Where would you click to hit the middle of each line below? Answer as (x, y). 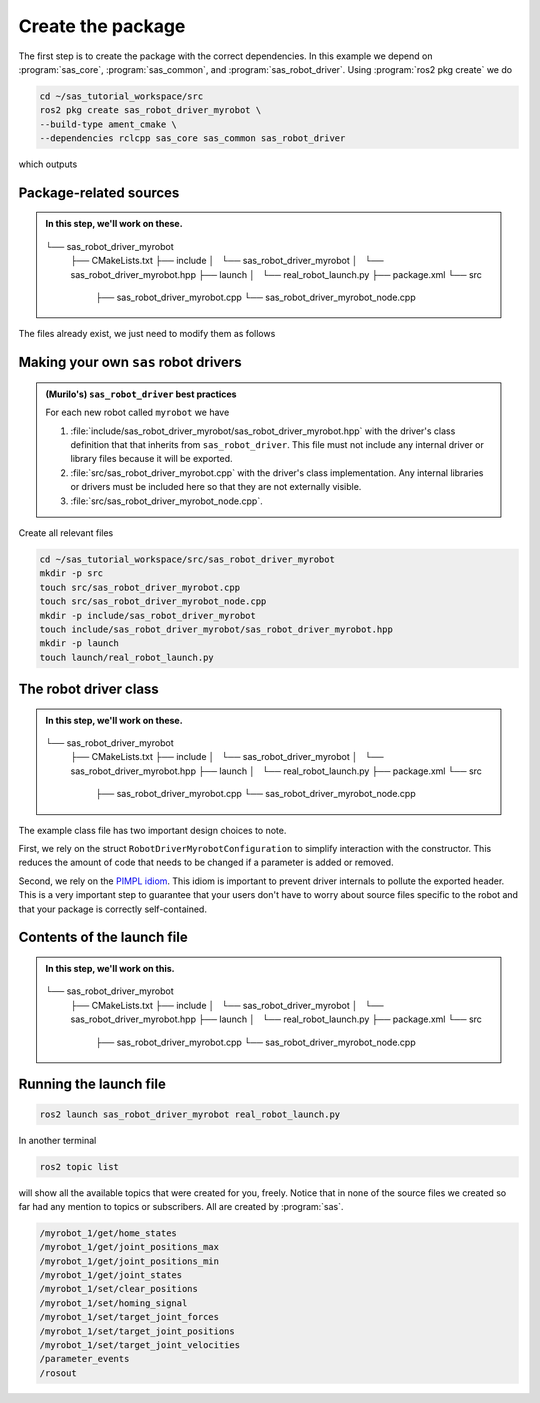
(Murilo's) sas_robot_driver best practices (141, 394)
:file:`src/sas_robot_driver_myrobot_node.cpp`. (167, 501)
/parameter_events (84, 1359)
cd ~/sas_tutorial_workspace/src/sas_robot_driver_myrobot (187, 559)
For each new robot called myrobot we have (137, 412)
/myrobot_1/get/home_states (108, 1233)
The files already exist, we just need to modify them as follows (147, 334)
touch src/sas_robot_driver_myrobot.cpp (139, 587)
